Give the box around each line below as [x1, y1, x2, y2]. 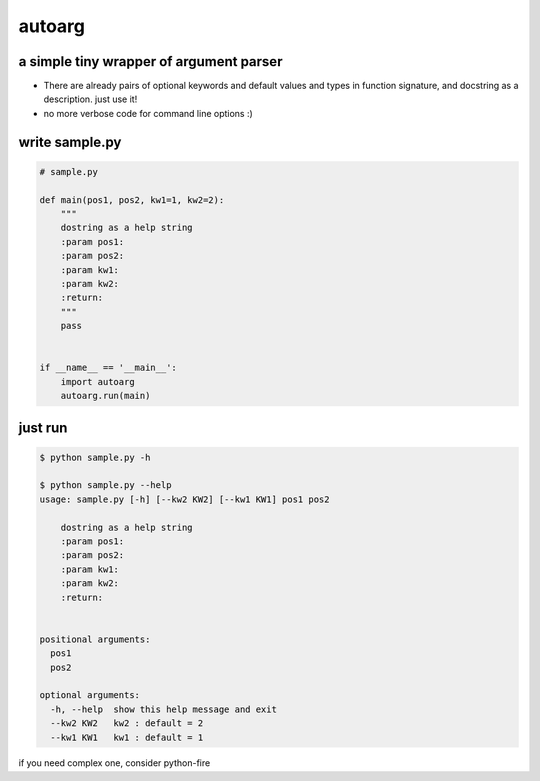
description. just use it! [43, 93, 138, 105]
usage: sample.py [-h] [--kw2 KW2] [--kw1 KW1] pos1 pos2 [39, 493, 330, 505]
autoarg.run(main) [60, 390, 151, 402]
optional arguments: [39, 690, 140, 701]
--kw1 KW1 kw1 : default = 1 [50, 731, 204, 743]
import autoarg [60, 376, 135, 387]
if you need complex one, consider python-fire [18, 757, 211, 769]
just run [18, 419, 68, 436]
